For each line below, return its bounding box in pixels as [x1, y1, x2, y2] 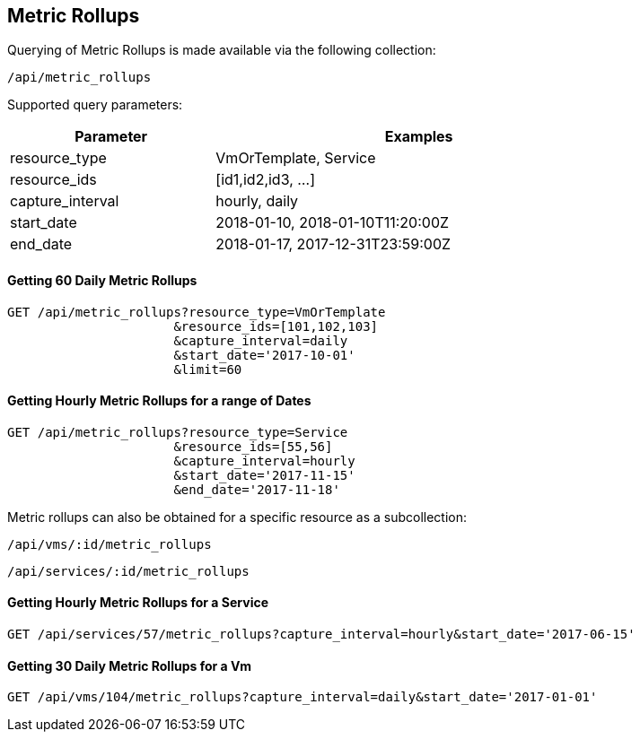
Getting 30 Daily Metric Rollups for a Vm [7, 657, 252, 674]
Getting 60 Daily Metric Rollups [7, 273, 197, 289]
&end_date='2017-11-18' [173, 482, 340, 497]
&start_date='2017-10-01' [173, 347, 355, 362]
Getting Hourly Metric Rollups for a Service [7, 595, 269, 611]
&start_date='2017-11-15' [173, 467, 355, 483]
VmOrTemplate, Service [215, 149, 376, 168]
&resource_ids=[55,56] [173, 439, 333, 454]
